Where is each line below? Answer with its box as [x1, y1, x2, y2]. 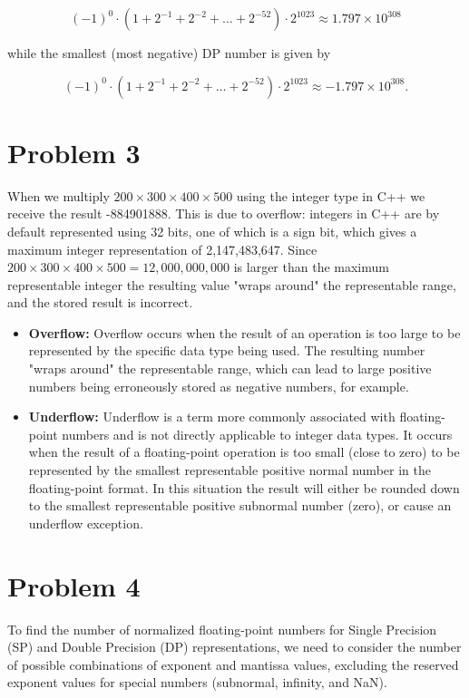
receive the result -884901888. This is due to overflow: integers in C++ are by [7, 204, 440, 223]
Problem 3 [7, 133, 141, 170]
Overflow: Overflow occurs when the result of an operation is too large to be [28, 323, 461, 342]
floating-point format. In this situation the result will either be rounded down [28, 478, 460, 497]
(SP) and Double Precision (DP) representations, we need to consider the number [7, 637, 462, 656]
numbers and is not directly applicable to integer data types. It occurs [62, 424, 453, 443]
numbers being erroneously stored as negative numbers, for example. [28, 376, 409, 395]
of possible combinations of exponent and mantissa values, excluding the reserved [7, 654, 459, 674]
